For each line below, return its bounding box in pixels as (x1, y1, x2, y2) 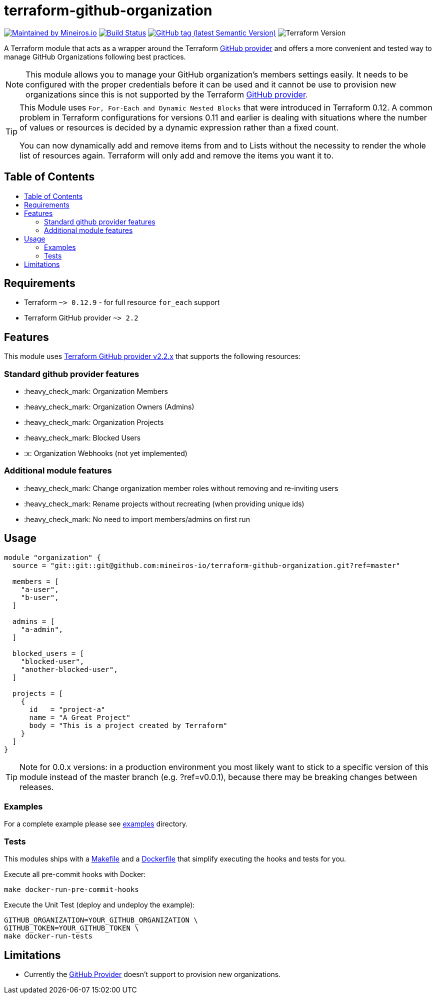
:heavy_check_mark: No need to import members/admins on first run (24, 514, 250, 523)
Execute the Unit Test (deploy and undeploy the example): (4, 900, 195, 909)
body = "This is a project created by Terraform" (29, 721, 227, 729)
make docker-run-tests (4, 932, 93, 940)
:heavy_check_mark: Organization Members (24, 387, 168, 396)
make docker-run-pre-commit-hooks (4, 885, 139, 894)
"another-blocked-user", (20, 665, 118, 673)
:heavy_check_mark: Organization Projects (24, 418, 164, 427)
